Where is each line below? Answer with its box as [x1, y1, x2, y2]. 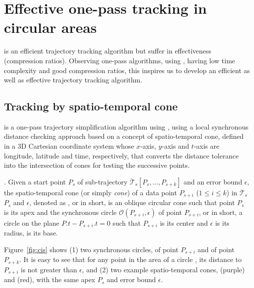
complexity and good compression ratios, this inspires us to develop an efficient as [4, 65, 250, 75]
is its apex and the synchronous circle [4, 207, 117, 217]
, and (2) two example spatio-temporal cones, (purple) [82, 264, 245, 274]
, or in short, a [199, 207, 243, 217]
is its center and [160, 217, 208, 228]
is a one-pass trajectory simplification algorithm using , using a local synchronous [4, 121, 249, 131]
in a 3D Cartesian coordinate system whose [4, 141, 134, 151]
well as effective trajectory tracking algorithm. [4, 75, 143, 85]
